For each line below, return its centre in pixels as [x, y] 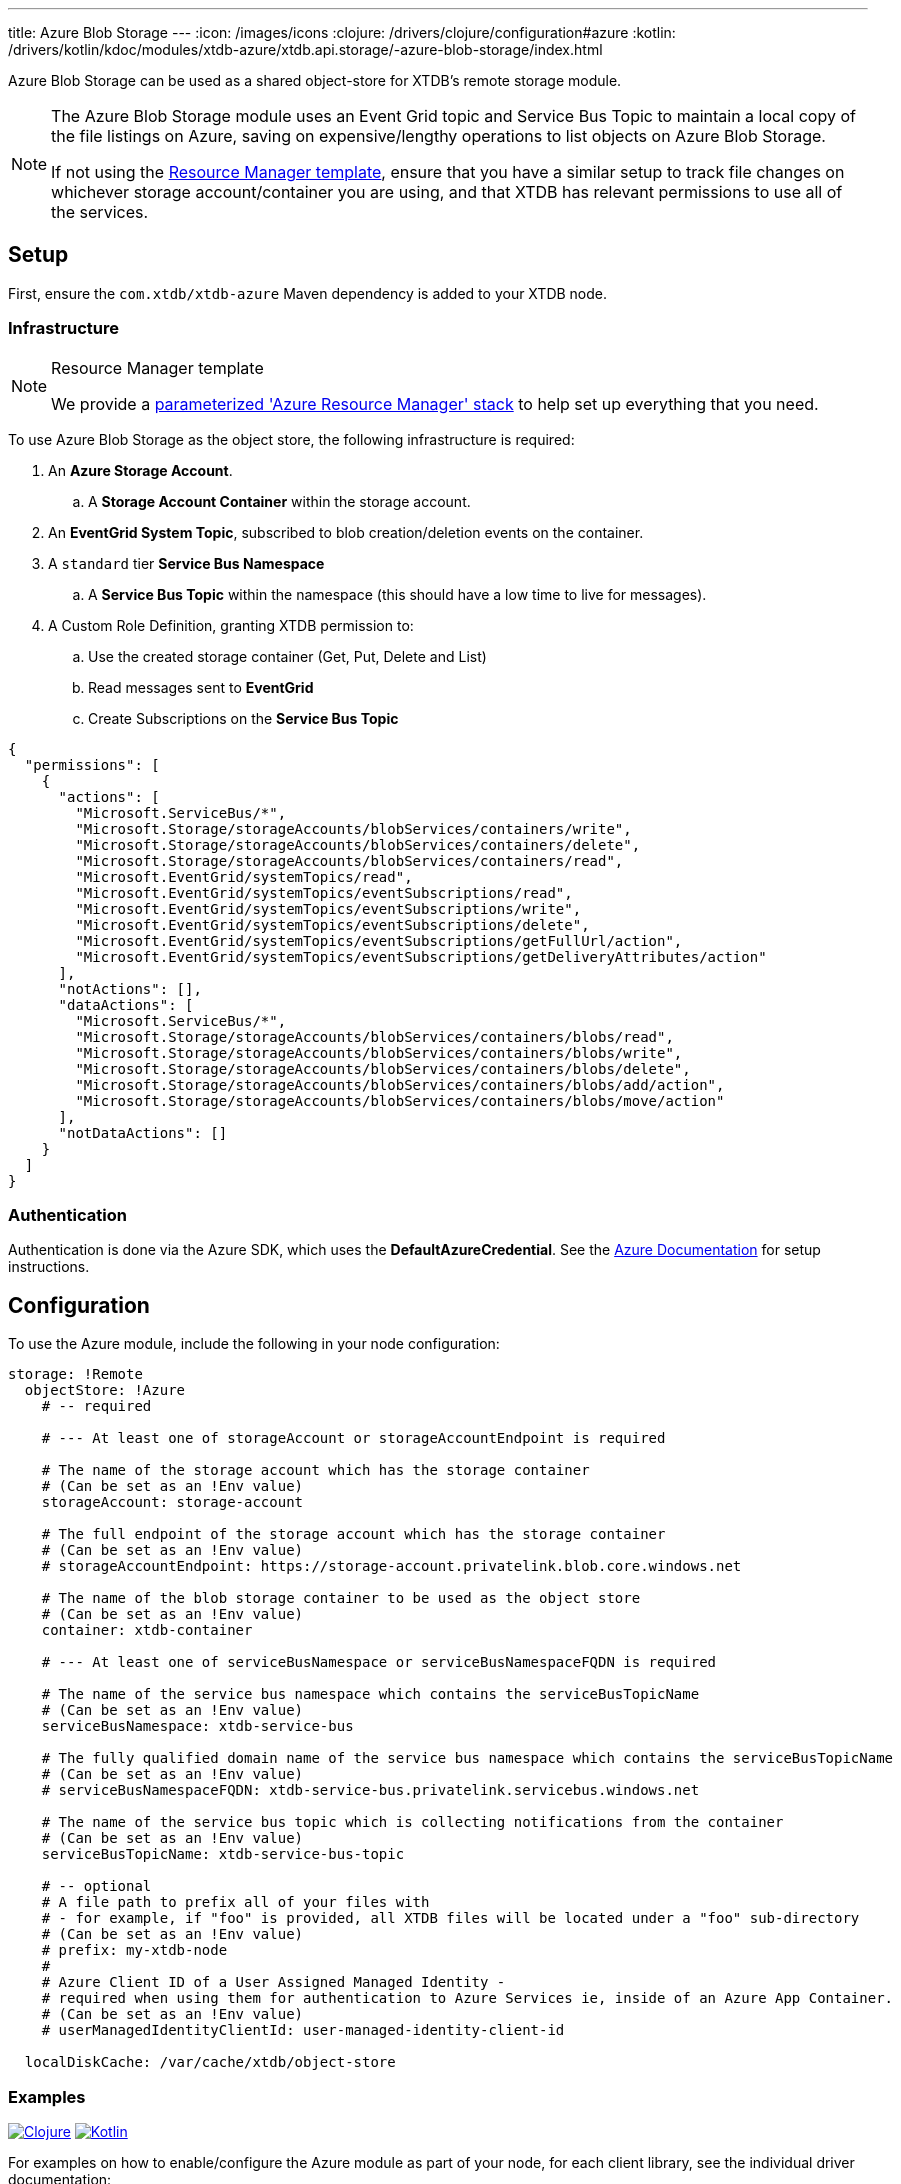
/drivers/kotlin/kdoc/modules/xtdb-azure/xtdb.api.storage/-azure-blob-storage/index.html [305, 49]
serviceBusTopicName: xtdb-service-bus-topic [223, 1854]
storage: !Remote [75, 1374]
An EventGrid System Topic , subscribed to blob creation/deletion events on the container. [346, 532]
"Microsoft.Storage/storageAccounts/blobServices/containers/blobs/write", [379, 1052]
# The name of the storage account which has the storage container [315, 1470]
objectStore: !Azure [105, 1390]
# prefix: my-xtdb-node [134, 1950]
